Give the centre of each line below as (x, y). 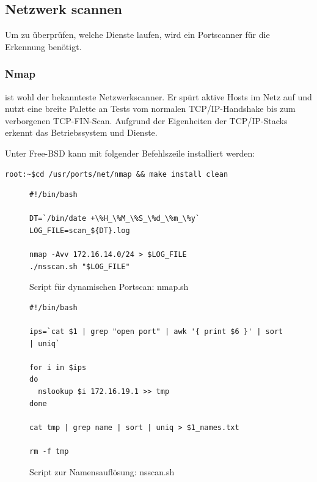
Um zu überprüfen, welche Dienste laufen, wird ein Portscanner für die (137, 35)
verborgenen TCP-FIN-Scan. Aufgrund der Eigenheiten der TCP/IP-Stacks (146, 120)
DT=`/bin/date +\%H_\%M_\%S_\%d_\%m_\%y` (115, 219)
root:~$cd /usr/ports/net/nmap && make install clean (117, 174)
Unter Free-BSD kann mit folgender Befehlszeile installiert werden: (130, 153)
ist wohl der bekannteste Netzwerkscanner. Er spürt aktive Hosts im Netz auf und (158, 96)
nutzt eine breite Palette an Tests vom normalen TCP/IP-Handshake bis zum (150, 109)
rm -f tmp (49, 452)
